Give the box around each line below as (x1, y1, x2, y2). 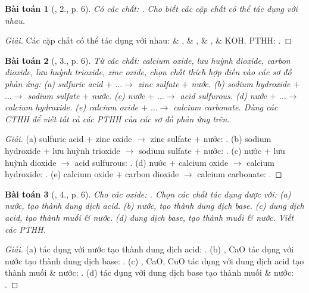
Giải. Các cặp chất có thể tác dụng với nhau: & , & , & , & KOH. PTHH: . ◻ (5, 34, 292, 47)
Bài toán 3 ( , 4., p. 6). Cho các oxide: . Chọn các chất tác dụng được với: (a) (5, 187, 291, 200)
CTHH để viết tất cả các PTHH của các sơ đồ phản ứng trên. (5, 112, 230, 125)
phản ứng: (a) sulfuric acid (5, 77, 103, 90)
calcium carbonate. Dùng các (173, 101, 278, 113)
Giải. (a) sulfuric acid (5, 132, 84, 145)
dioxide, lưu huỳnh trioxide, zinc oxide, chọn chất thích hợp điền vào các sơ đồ (5, 66, 292, 78)
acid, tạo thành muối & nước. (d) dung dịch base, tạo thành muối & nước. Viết (5, 211, 294, 223)
